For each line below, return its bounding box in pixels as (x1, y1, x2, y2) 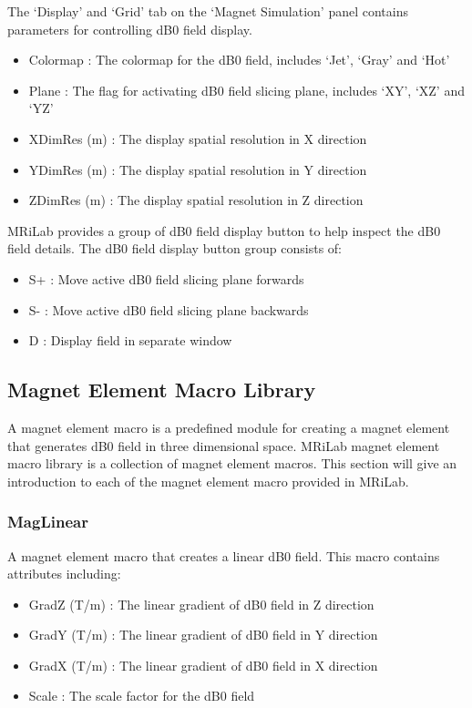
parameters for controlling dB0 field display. (7, 19, 252, 38)
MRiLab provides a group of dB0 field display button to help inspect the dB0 (7, 221, 441, 240)
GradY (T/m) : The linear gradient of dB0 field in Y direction (28, 625, 378, 644)
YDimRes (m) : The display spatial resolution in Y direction (28, 159, 367, 179)
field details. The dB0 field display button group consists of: (7, 239, 342, 258)
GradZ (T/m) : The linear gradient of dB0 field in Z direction (28, 594, 375, 613)
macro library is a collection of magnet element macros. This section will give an (7, 454, 457, 473)
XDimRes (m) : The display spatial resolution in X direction (28, 128, 367, 148)
